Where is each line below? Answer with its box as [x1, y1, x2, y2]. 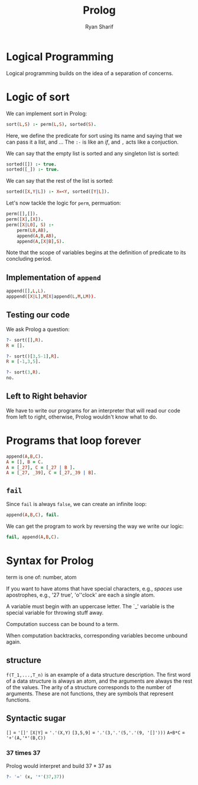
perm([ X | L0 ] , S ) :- [6, 222, 54, 228]
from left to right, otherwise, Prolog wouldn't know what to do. [6, 413, 158, 420]
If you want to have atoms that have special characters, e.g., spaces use [6, 585, 183, 592]
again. [6, 638, 22, 645]
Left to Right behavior [6, 391, 87, 401]
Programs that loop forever [6, 434, 141, 447]
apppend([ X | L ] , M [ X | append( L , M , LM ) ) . [6, 294, 96, 300]
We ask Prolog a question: [6, 326, 70, 333]
